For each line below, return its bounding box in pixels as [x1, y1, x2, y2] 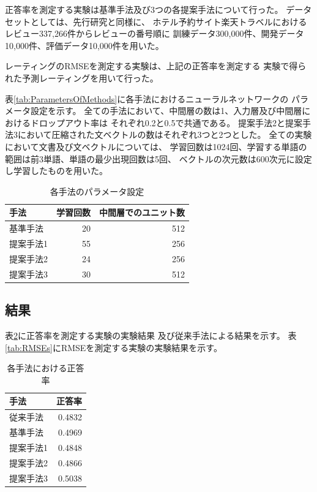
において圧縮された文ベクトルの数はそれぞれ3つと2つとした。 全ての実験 [17, 128, 312, 141]
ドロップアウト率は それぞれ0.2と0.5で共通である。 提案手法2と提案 [30, 116, 302, 129]
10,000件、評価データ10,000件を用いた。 [5, 39, 164, 51]
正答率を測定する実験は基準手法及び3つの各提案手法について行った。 [5, 3, 283, 15]
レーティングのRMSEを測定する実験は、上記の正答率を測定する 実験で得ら [5, 59, 307, 72]
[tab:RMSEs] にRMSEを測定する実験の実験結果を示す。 [5, 341, 222, 354]
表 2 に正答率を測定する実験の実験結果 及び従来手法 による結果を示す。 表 [5, 328, 297, 341]
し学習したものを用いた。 [5, 164, 108, 177]
